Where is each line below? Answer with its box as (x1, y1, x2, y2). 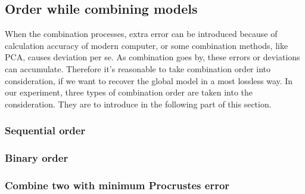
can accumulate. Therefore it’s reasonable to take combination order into (5, 62, 270, 75)
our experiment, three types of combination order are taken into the (5, 86, 253, 98)
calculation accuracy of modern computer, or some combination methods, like (5, 39, 288, 51)
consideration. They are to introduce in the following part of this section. (5, 97, 272, 110)
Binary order (5, 150, 69, 165)
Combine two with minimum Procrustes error (5, 177, 230, 192)
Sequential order (5, 123, 86, 138)
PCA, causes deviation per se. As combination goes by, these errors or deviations (5, 51, 300, 63)
